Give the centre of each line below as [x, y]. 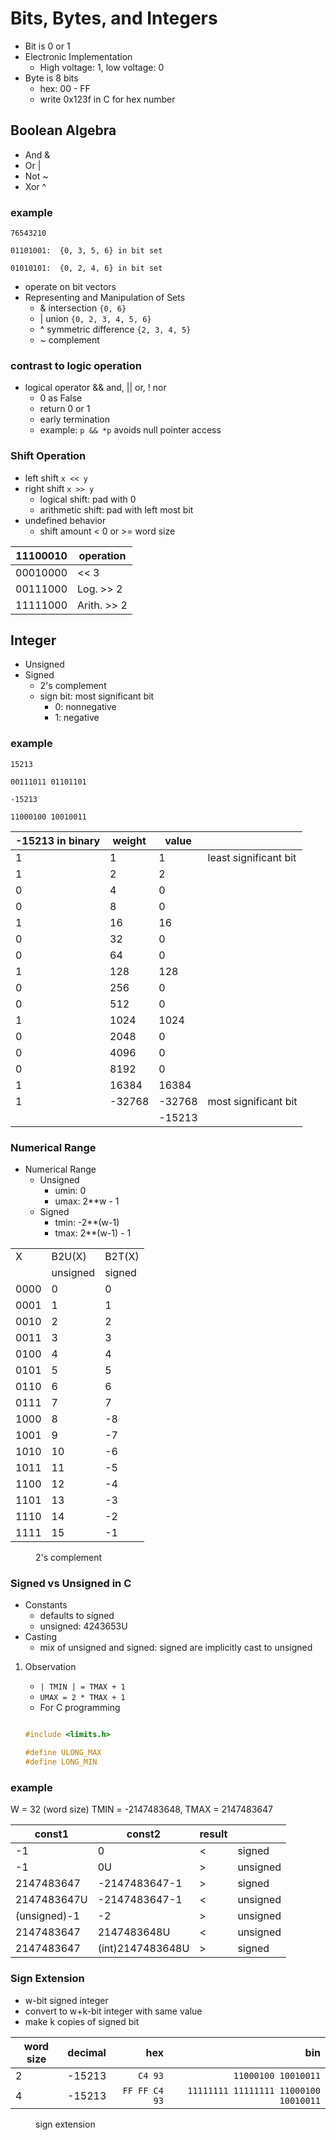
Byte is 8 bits [51, 78]
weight [129, 840]
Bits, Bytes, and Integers [114, 18]
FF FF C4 [143, 2090]
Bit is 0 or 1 [47, 46]
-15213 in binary [58, 840]
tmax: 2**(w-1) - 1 [93, 1233]
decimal [87, 2052]
